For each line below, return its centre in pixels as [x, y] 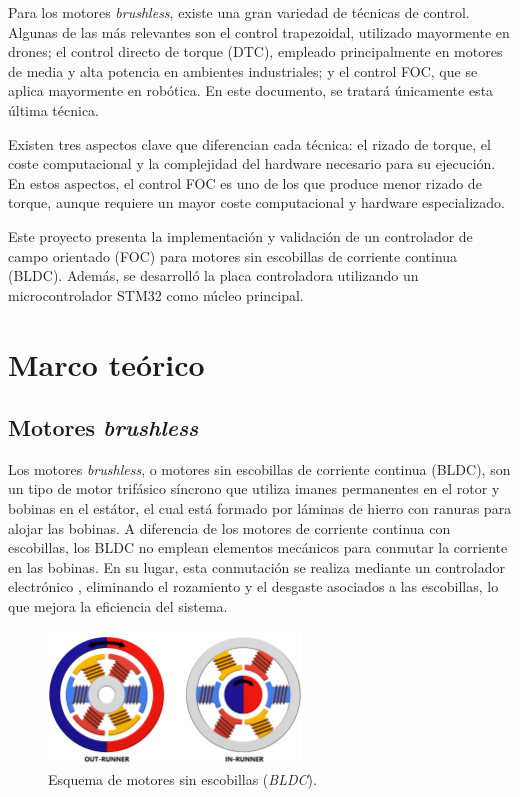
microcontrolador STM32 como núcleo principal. [156, 294]
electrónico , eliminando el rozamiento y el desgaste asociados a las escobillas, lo [253, 586]
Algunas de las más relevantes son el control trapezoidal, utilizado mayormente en [259, 31]
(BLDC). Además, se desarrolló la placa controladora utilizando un [213, 275]
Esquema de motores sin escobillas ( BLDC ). [182, 779]
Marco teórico [106, 363]
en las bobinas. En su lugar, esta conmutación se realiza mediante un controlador [256, 566]
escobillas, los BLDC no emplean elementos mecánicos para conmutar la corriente [258, 547]
